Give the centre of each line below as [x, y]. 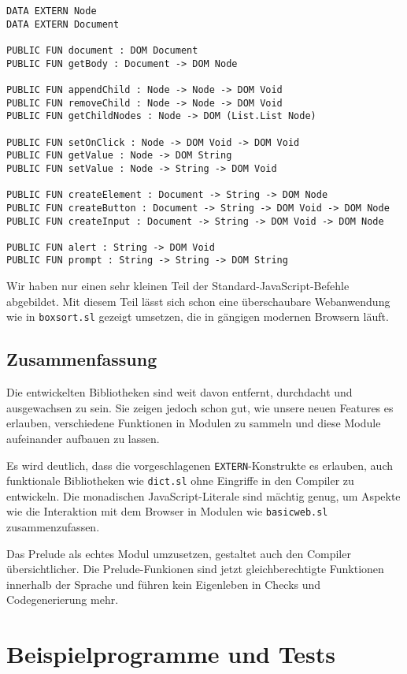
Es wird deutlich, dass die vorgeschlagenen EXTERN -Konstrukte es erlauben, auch [200, 465]
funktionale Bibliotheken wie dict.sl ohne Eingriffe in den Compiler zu [180, 480]
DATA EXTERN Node [52, 11]
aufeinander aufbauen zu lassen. [83, 438]
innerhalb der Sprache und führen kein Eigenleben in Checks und [164, 584]
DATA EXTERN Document [63, 24]
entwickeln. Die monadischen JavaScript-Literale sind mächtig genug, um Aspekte [203, 495]
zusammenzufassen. [53, 527]
